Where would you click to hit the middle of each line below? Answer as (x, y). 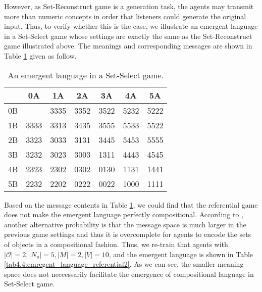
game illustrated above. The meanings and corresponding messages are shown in (128, 46)
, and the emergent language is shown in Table (181, 254)
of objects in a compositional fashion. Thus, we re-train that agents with (116, 244)
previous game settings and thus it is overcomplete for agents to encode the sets (128, 234)
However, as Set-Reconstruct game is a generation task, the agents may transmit (129, 6)
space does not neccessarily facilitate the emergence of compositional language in (129, 274)
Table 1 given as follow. (40, 55)
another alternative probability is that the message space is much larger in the (125, 224)
